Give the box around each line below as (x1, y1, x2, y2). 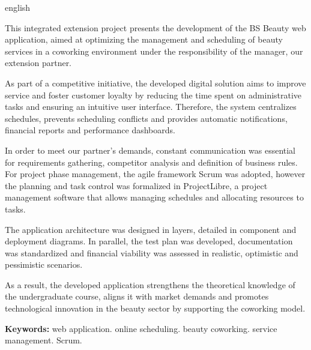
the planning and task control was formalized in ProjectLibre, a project (5, 179, 268, 192)
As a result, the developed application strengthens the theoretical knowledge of (5, 278, 295, 291)
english (5, 1, 31, 13)
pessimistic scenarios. (5, 258, 83, 271)
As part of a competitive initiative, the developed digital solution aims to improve (5, 76, 306, 89)
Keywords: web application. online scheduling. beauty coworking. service (5, 322, 277, 334)
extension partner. (5, 56, 72, 69)
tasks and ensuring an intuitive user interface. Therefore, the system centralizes (5, 100, 297, 113)
